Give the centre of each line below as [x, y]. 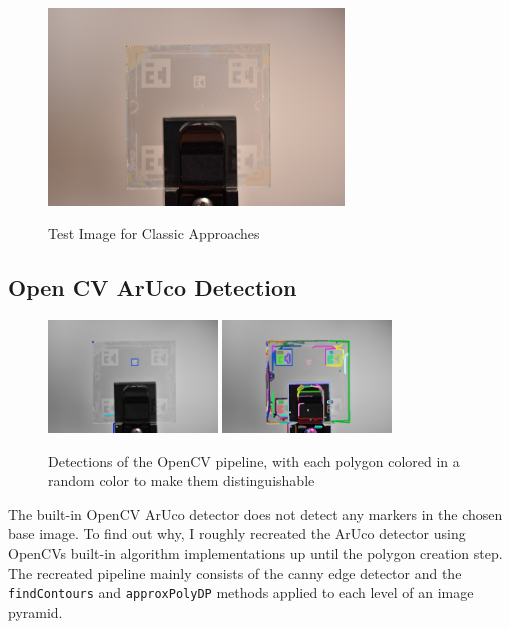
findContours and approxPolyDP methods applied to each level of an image [241, 592]
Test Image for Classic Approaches [154, 233]
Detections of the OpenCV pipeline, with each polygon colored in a [254, 460]
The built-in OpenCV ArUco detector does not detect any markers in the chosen [255, 513]
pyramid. [35, 611]
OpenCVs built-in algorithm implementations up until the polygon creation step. [255, 553]
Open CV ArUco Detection [152, 287]
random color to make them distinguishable [181, 480]
